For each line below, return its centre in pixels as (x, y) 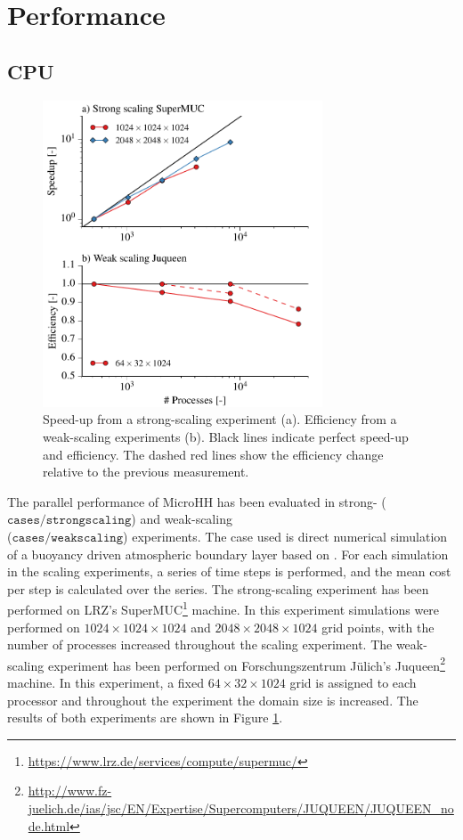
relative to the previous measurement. (146, 472)
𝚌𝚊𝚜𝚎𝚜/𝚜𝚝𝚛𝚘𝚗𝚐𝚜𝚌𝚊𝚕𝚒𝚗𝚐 (69, 521)
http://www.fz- (70, 791)
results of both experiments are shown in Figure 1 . (145, 718)
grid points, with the (378, 627)
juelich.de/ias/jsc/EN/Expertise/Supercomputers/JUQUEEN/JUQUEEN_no (241, 808)
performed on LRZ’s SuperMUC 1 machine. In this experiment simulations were (223, 608)
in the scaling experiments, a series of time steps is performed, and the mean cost (229, 571)
